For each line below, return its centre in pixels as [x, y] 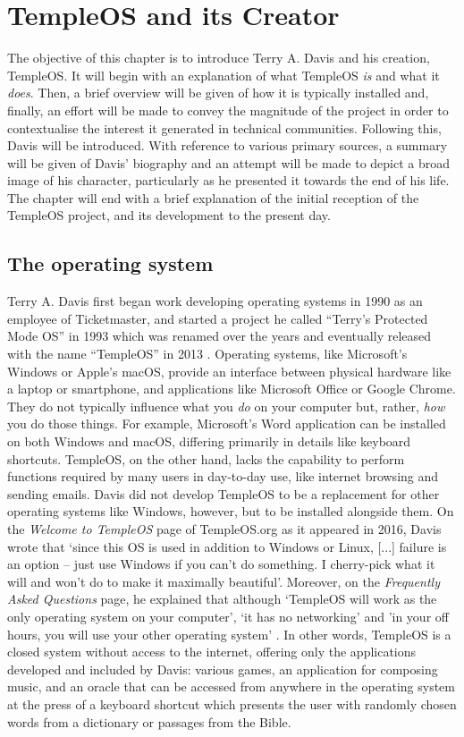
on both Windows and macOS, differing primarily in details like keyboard [209, 441]
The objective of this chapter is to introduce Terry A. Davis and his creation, [219, 58]
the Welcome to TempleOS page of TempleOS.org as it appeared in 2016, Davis [224, 528]
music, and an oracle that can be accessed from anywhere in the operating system [231, 686]
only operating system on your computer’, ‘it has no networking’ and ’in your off [228, 616]
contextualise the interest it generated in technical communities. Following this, [224, 127]
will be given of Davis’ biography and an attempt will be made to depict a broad [229, 162]
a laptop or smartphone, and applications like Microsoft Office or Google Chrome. [232, 389]
